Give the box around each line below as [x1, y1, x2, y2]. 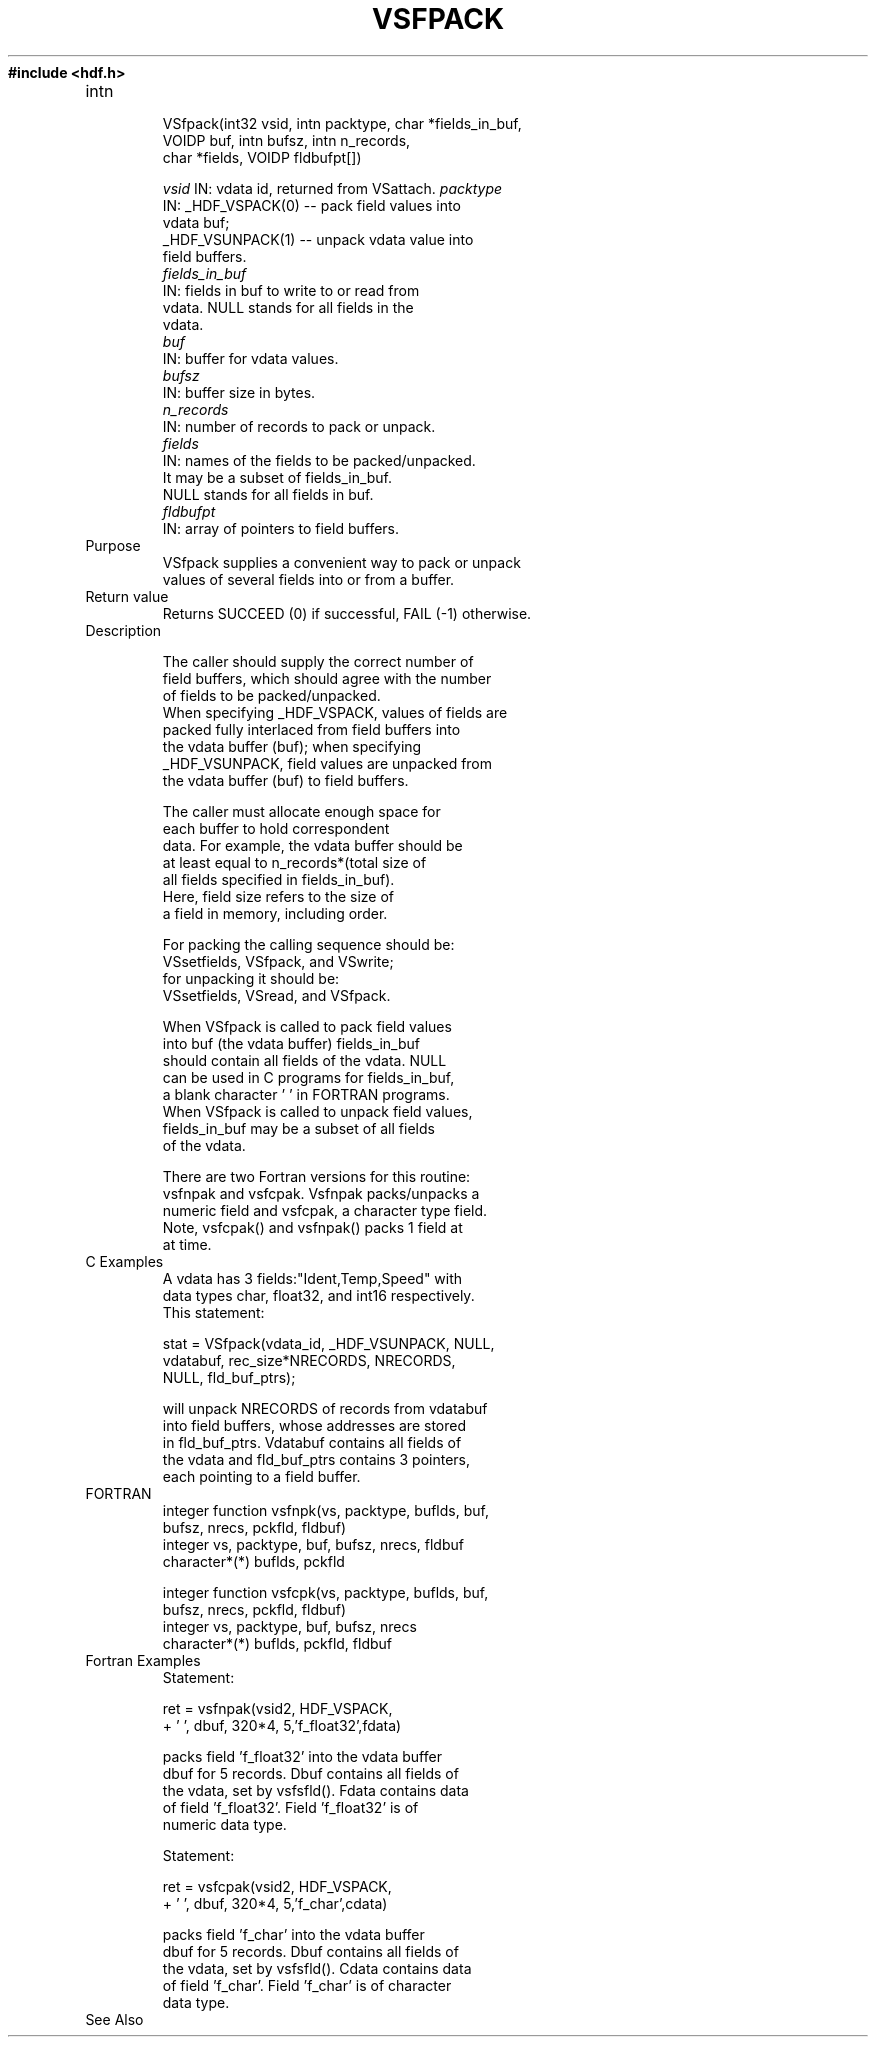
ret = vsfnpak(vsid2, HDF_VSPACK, [162, 1699, 393, 1717]
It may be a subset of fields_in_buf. [162, 468, 393, 486]
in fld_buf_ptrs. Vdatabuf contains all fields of [162, 1433, 462, 1451]
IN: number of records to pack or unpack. [162, 417, 436, 435]
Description [85, 621, 162, 639]
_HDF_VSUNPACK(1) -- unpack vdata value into [162, 230, 474, 248]
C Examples [85, 1252, 164, 1270]
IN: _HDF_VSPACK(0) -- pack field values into [162, 196, 461, 214]
